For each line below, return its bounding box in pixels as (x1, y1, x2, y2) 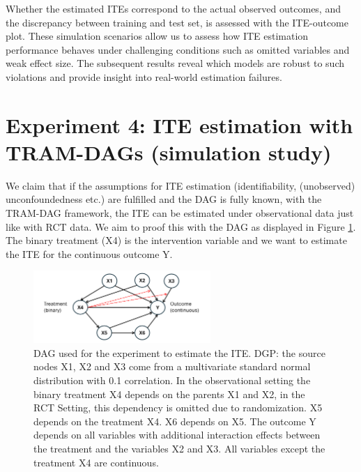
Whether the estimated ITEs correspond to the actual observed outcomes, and (6, 1, 341, 15)
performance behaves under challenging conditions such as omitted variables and (6, 42, 350, 56)
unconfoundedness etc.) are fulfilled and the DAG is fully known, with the (6, 192, 322, 206)
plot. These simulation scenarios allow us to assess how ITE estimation (6, 29, 309, 43)
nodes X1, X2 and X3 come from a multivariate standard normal (33, 359, 311, 374)
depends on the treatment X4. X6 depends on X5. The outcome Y (33, 413, 316, 428)
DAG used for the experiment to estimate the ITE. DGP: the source (33, 345, 325, 360)
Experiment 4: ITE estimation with (6, 110, 353, 139)
